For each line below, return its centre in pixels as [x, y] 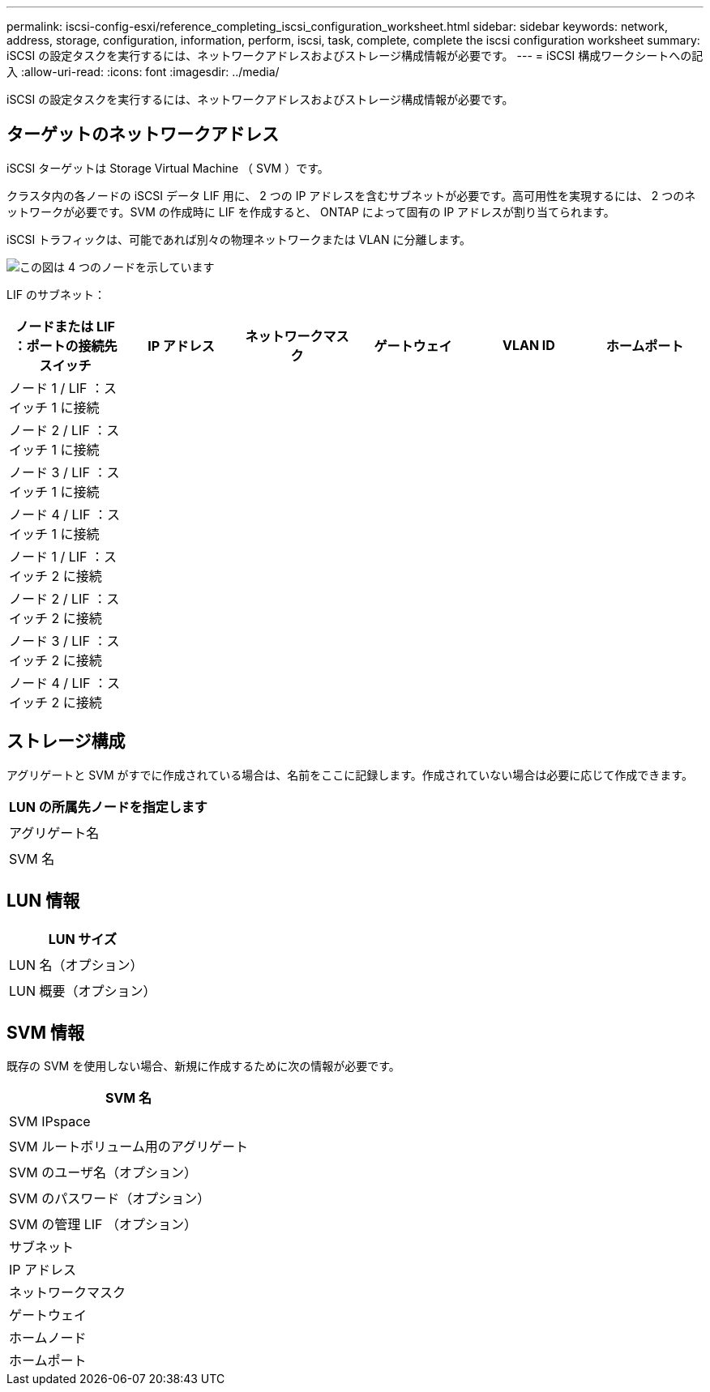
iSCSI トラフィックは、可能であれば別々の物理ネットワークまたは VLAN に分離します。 [239, 239]
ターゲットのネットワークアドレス [143, 135]
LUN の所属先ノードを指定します [108, 807]
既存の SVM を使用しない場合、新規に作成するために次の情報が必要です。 [203, 1066]
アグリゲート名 [54, 833]
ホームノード [48, 1338]
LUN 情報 [43, 901]
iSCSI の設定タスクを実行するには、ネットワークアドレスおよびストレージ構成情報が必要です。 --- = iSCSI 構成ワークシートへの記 [355, 56]
